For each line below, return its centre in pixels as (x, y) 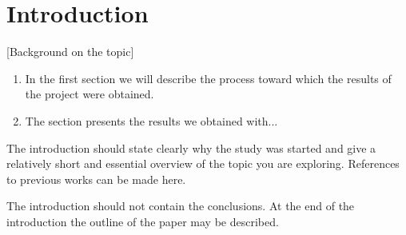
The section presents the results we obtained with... (151, 120)
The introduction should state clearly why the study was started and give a (191, 147)
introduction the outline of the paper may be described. (143, 221)
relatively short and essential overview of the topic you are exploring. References (203, 163)
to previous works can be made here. (96, 179)
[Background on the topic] (70, 52)
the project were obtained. (90, 94)
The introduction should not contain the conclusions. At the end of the (181, 206)
